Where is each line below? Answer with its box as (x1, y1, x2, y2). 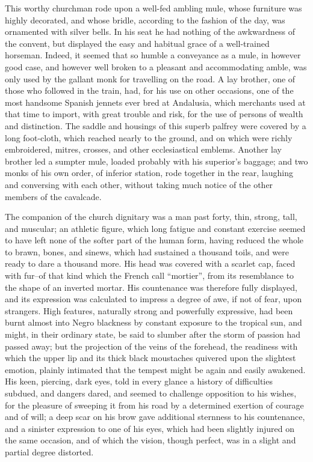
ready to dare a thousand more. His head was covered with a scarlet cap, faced (5, 257, 296, 270)
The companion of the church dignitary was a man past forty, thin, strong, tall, (5, 210, 297, 223)
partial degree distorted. (5, 445, 94, 458)
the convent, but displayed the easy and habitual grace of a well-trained (5, 37, 270, 49)
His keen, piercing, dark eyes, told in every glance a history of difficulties (5, 375, 273, 388)
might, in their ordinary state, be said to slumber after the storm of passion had (5, 328, 301, 341)
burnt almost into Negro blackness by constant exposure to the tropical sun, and (5, 316, 302, 329)
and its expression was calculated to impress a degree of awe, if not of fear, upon (5, 293, 302, 305)
